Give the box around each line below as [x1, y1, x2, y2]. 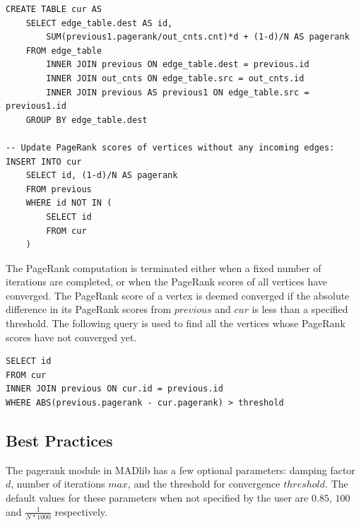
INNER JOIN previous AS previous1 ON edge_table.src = [46, 87, 309, 98]
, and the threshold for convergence [127, 476, 280, 491]
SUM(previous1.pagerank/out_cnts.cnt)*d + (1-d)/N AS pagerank [46, 32, 350, 42]
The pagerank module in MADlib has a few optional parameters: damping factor [6, 462, 355, 477]
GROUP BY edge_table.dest [25, 114, 148, 125]
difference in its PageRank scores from [6, 302, 172, 317]
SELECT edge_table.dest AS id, [25, 18, 173, 28]
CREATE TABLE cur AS [6, 4, 102, 14]
